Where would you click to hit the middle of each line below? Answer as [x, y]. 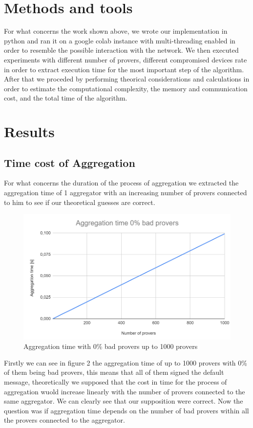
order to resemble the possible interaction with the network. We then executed [121, 50]
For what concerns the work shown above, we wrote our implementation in [116, 31]
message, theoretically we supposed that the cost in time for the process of [116, 381]
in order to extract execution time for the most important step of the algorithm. [124, 69]
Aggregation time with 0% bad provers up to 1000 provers [111, 346]
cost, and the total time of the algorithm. [66, 98]
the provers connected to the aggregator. [64, 420]
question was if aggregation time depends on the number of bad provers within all [126, 410]
